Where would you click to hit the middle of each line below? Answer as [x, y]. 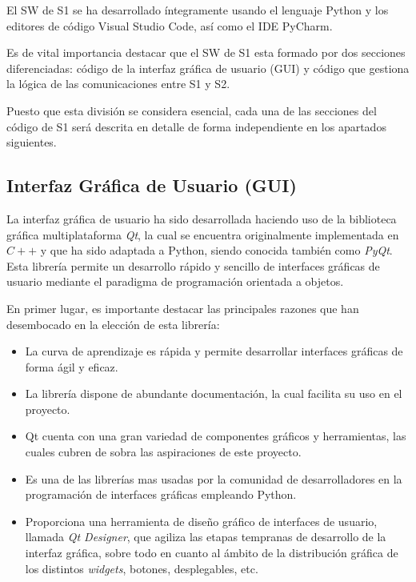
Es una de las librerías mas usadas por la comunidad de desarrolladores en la [214, 478]
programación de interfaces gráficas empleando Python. [161, 494]
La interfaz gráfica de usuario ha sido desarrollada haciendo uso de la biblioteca [202, 218]
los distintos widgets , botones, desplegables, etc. [142, 568]
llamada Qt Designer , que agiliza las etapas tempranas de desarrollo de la [206, 537]
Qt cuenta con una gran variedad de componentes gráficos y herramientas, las [216, 436]
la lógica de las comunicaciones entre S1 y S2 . [118, 84]
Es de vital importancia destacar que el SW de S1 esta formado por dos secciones [206, 52]
